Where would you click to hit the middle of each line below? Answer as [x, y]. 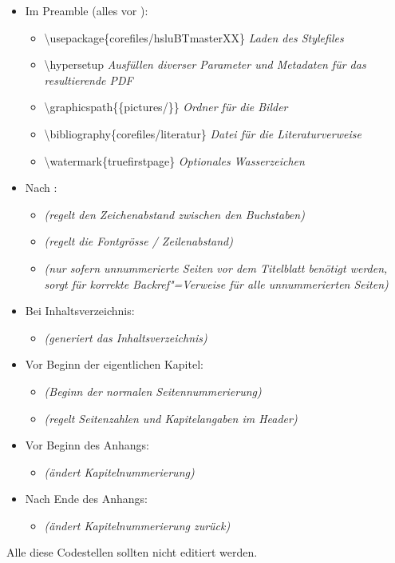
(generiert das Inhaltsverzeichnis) [126, 337]
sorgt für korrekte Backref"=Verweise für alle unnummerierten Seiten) [216, 283]
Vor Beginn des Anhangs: [87, 445]
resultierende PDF [89, 80]
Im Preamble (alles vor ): [87, 10]
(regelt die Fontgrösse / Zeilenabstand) [138, 241]
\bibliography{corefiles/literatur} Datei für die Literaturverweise [203, 133]
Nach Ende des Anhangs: [86, 499]
